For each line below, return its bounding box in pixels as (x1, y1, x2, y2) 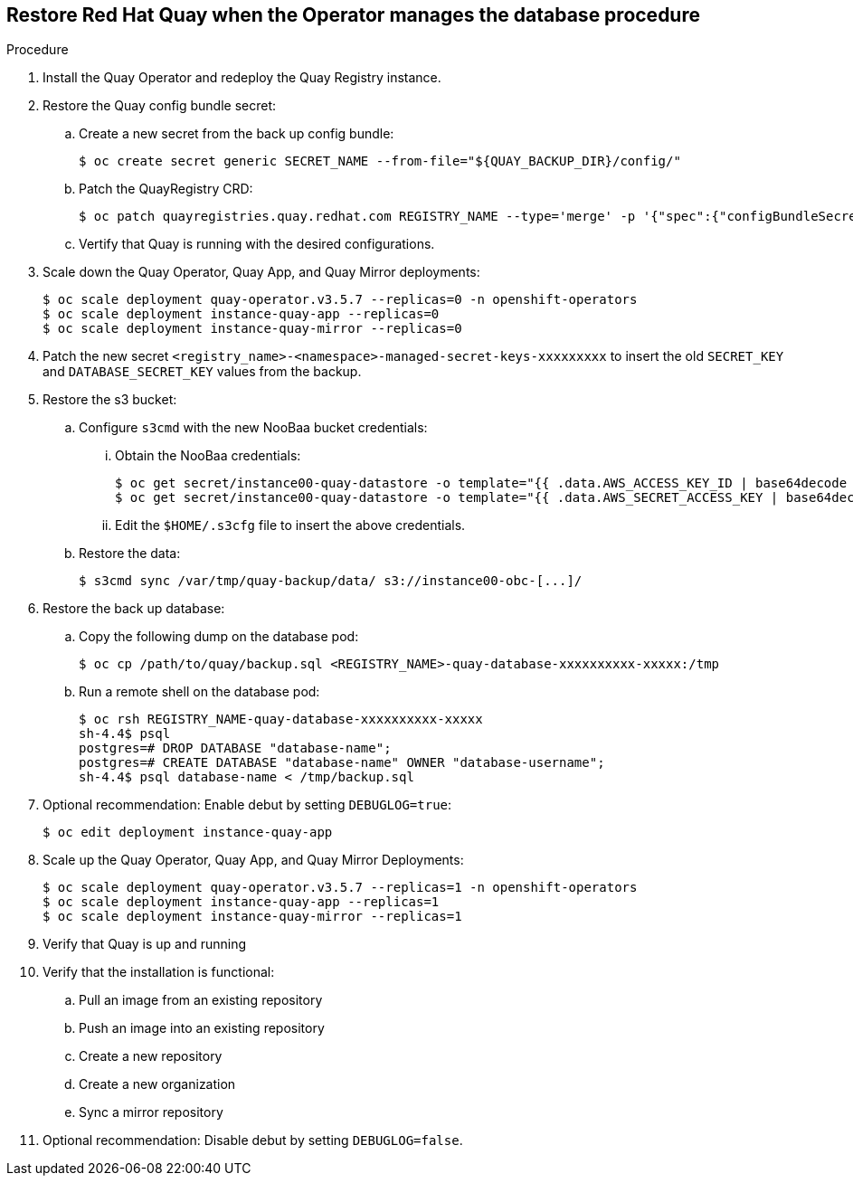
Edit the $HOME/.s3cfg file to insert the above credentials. (115, 517, 466, 534)
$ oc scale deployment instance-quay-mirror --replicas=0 (43, 321, 462, 336)
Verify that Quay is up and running (43, 936, 247, 952)
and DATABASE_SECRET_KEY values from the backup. (43, 364, 362, 380)
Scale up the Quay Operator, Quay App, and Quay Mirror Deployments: (43, 852, 464, 868)
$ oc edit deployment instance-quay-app (43, 825, 333, 840)
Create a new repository (79, 1048, 223, 1065)
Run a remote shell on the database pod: (79, 684, 320, 700)
